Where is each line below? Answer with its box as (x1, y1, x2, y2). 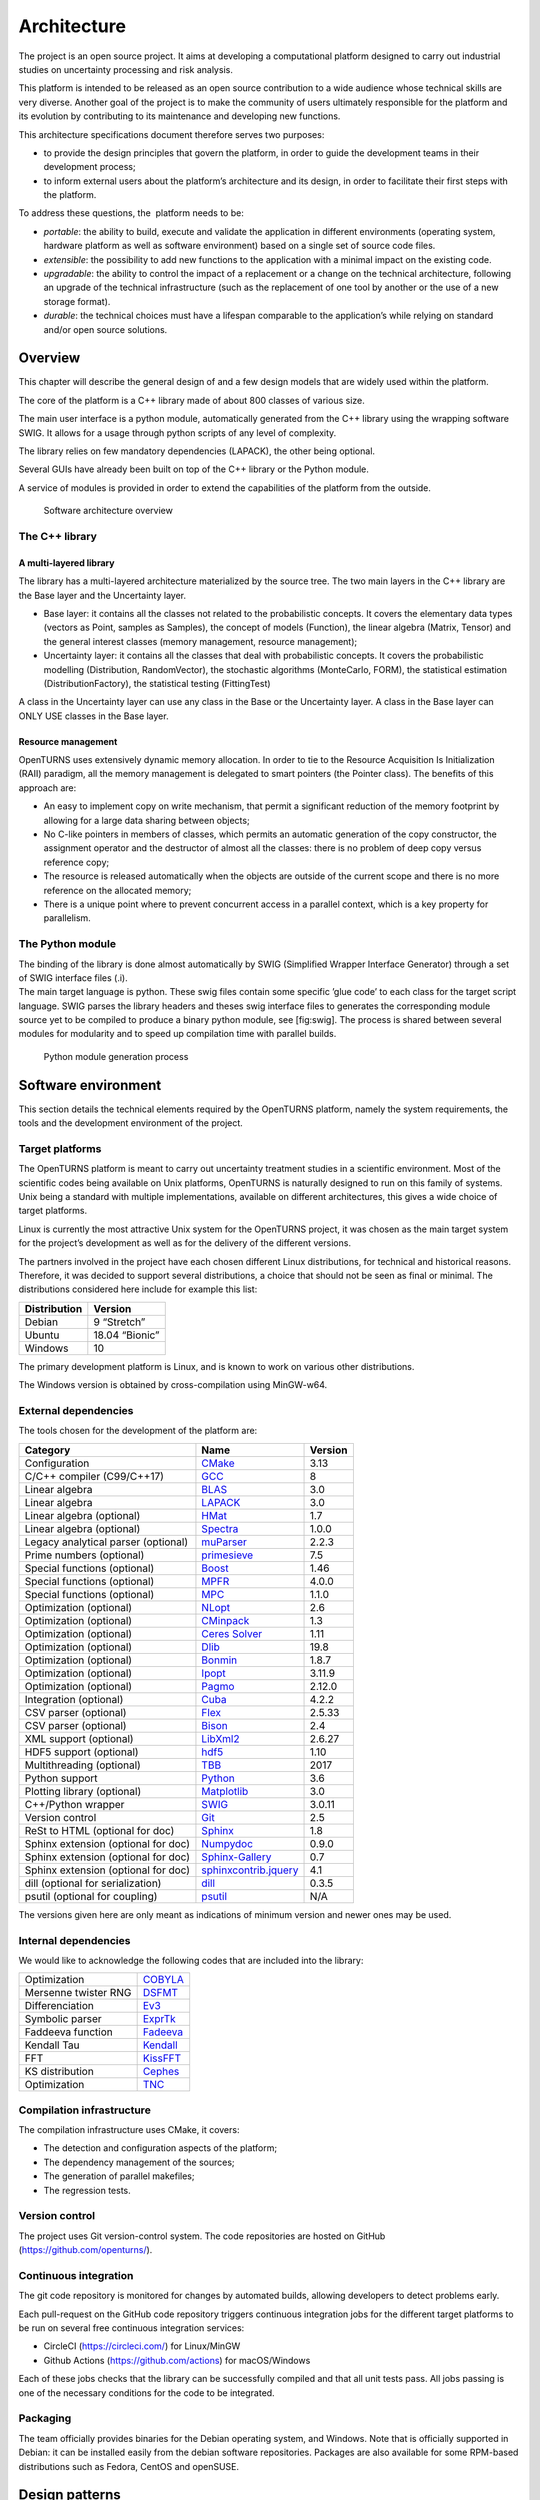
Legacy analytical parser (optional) (24, 1535, 189, 1549)
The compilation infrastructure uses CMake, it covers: (18, 2124, 240, 2136)
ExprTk (142, 2012, 176, 2026)
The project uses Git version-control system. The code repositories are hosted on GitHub (18, 2230, 386, 2242)
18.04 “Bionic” (93, 1328, 160, 1342)
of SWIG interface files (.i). (18, 971, 129, 984)
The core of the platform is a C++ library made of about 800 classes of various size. (18, 394, 365, 406)
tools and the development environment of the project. (18, 1117, 244, 1129)
